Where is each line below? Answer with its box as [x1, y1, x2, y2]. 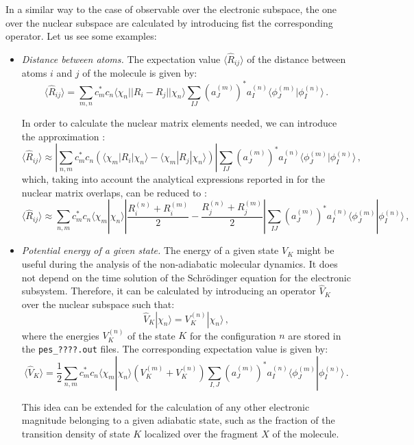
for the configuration [189, 328, 276, 342]
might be [296, 243, 334, 257]
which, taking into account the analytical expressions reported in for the [21, 172, 325, 186]
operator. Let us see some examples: [5, 29, 157, 43]
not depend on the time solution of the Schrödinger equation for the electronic [21, 270, 351, 284]
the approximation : [21, 129, 106, 143]
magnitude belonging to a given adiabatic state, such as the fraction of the [21, 413, 335, 427]
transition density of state [21, 426, 130, 440]
